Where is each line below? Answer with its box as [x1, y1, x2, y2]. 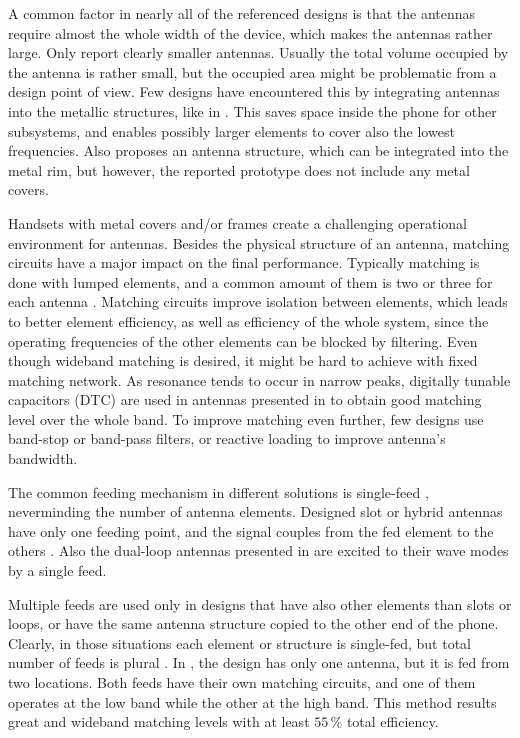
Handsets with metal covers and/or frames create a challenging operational [8, 212, 467, 233]
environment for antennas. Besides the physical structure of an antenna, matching [8, 232, 510, 253]
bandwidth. [8, 448, 78, 469]
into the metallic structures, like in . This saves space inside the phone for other [8, 100, 497, 121]
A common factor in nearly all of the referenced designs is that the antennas [8, 3, 476, 23]
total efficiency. [346, 711, 439, 732]
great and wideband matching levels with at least [8, 711, 310, 732]
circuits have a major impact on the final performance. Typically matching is [8, 252, 480, 273]
